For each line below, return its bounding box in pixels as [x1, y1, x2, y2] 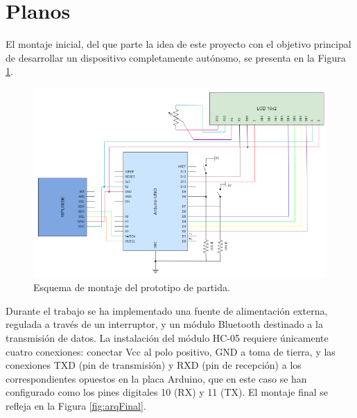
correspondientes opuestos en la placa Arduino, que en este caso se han [6, 371, 307, 385]
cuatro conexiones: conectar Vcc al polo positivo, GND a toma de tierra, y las [6, 344, 336, 358]
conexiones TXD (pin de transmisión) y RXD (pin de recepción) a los [6, 358, 302, 372]
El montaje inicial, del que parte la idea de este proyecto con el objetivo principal [6, 37, 351, 51]
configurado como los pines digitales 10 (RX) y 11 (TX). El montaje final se [6, 385, 329, 399]
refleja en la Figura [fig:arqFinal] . [6, 399, 146, 413]
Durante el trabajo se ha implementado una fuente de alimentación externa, [6, 303, 328, 317]
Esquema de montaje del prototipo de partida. [33, 280, 230, 295]
